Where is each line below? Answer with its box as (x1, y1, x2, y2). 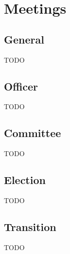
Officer (4, 78, 38, 93)
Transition (4, 219, 56, 234)
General (4, 31, 44, 46)
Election (4, 172, 46, 187)
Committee (4, 125, 61, 140)
